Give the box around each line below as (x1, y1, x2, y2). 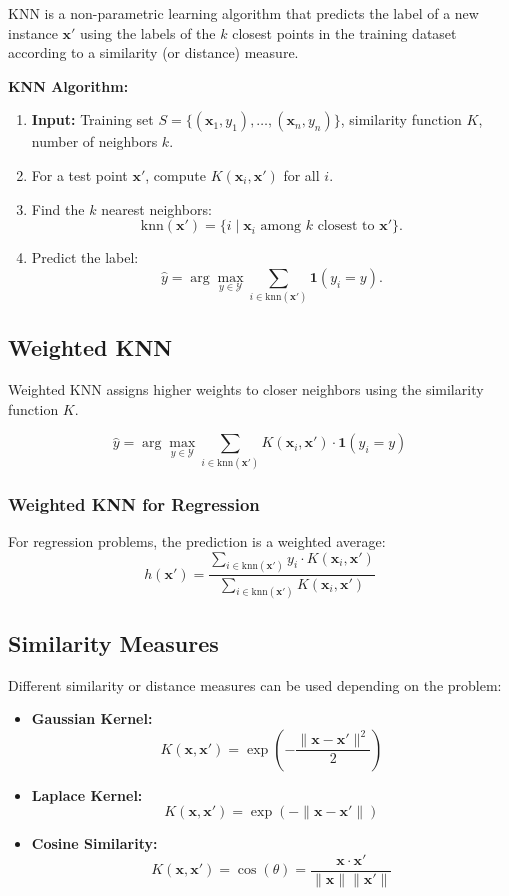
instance (8, 22, 58, 43)
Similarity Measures (8, 627, 219, 658)
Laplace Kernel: (31, 784, 143, 805)
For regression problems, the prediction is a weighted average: (8, 531, 386, 552)
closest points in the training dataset (232, 22, 457, 43)
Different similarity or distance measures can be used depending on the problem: (8, 674, 502, 695)
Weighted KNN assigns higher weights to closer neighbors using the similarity (8, 379, 484, 400)
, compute (145, 164, 206, 185)
